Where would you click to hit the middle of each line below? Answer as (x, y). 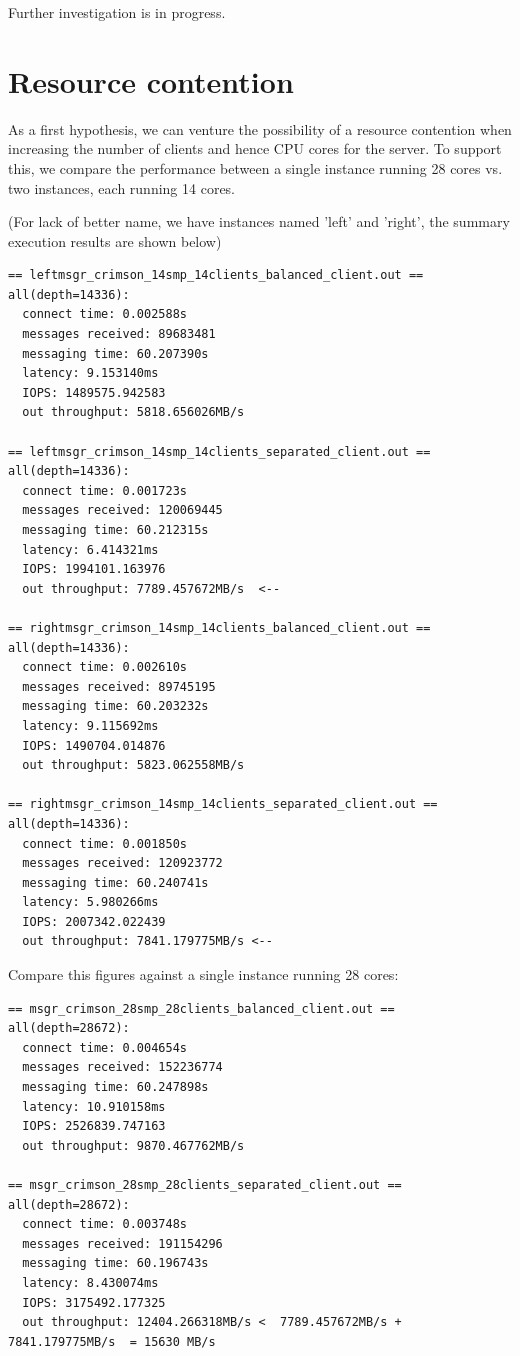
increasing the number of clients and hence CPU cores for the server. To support (255, 148)
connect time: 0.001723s (104, 490)
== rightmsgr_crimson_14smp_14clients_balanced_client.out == (219, 627)
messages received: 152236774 (122, 1067)
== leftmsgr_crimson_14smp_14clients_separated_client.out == (219, 451)
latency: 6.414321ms (90, 549)
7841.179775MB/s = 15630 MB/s (112, 1341)
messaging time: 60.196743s (115, 1263)
